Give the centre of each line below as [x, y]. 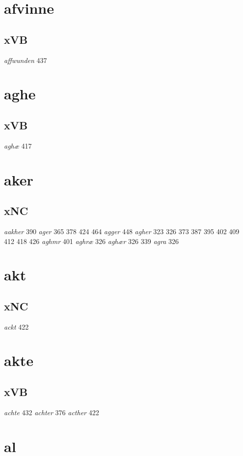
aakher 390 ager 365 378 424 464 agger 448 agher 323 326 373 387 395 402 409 [122, 231]
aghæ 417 [18, 145]
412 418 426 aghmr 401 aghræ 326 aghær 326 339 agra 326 [92, 241]
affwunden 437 [26, 60]
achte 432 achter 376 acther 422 [52, 412]
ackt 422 [16, 326]
